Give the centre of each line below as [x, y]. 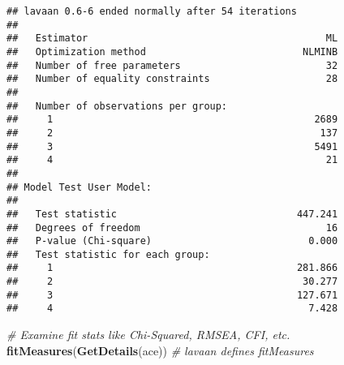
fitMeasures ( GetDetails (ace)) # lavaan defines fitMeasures [160, 350]
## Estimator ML [172, 39]
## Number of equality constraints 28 [172, 79]
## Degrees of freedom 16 [172, 228]
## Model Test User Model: [79, 187]
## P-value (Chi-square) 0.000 [172, 241]
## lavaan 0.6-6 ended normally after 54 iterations [152, 11]
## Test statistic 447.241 [172, 214]
